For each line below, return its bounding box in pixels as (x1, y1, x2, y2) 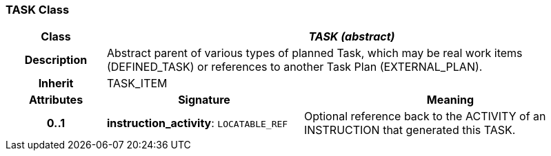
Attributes (28, 93, 83, 107)
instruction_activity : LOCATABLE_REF (106, 116, 288, 131)
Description (24, 53, 88, 67)
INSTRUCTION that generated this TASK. (303, 123, 516, 137)
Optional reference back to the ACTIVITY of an (303, 109, 546, 124)
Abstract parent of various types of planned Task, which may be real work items (106, 46, 523, 60)
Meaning (426, 93, 474, 107)
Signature (178, 93, 230, 107)
